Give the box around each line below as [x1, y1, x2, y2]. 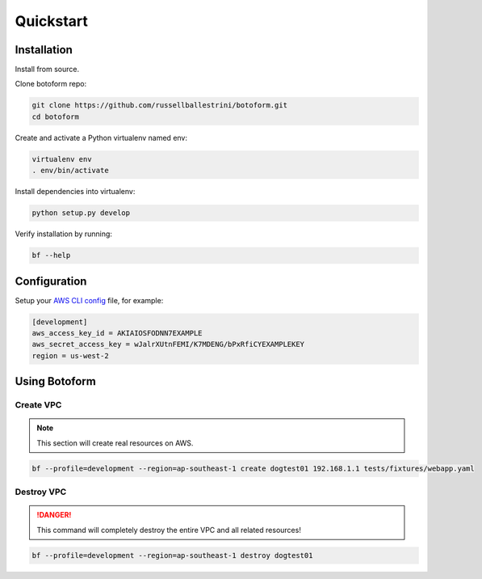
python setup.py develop [31, 209, 131, 218]
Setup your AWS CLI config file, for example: [15, 295, 164, 305]
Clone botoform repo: [15, 79, 87, 89]
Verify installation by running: [15, 229, 113, 239]
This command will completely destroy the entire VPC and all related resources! [36, 525, 302, 535]
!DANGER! [36, 510, 72, 520]
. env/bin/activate [31, 166, 109, 175]
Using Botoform [15, 374, 96, 388]
